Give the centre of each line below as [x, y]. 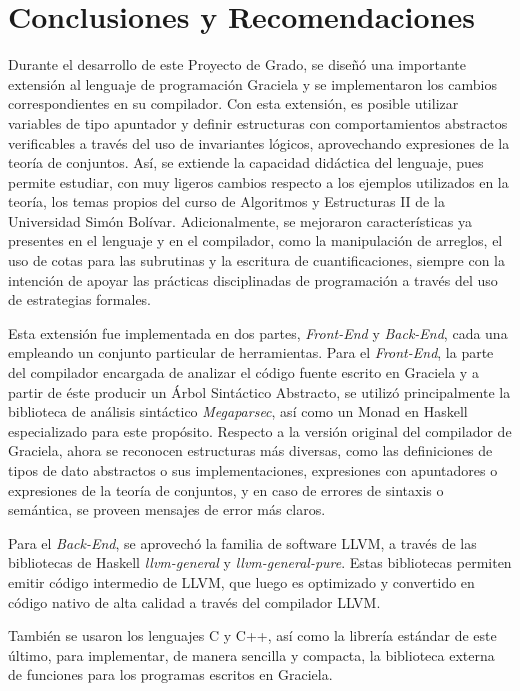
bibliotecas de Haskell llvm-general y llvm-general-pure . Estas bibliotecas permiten [260, 562]
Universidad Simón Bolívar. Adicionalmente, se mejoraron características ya [240, 220]
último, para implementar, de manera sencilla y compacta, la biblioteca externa [251, 654]
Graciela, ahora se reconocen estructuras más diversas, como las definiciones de [250, 450]
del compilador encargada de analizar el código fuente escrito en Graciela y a [243, 372]
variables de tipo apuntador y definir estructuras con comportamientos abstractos [258, 122]
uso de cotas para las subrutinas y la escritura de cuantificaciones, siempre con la [256, 260]
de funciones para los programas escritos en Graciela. [170, 674]
